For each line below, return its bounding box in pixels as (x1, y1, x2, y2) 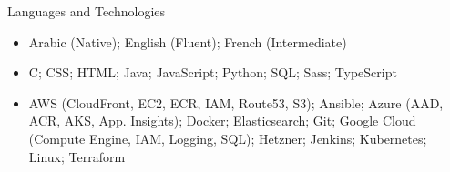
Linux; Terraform (28, 147, 126, 166)
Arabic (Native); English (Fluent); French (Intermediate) (28, 32, 347, 51)
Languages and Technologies (7, 2, 166, 20)
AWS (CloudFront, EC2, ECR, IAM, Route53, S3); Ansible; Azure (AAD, (28, 93, 444, 112)
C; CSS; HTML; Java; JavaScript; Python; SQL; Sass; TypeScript (28, 63, 397, 82)
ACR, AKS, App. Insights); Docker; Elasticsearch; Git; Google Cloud (28, 111, 416, 130)
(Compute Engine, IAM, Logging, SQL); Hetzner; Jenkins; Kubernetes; (28, 128, 427, 147)
